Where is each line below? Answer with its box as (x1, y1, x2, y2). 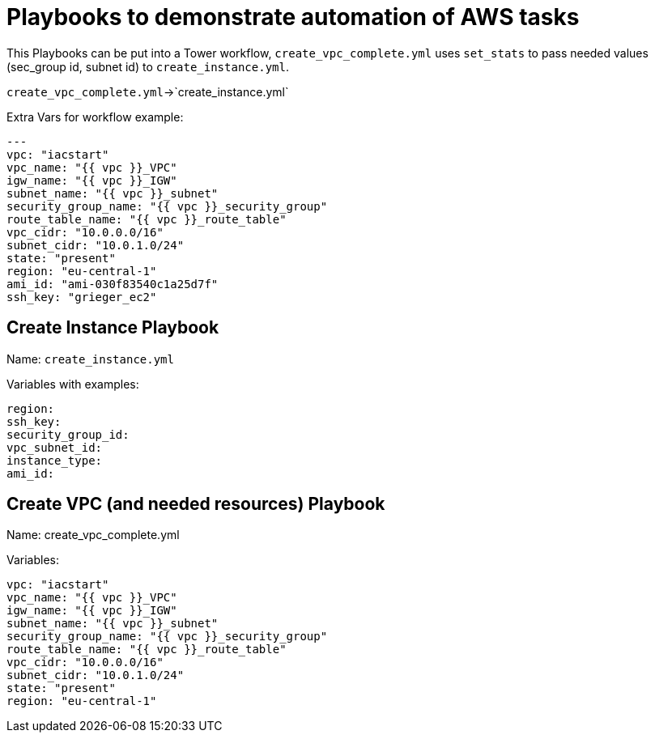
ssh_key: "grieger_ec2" (6, 290, 157, 304)
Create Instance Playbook (6, 317, 219, 338)
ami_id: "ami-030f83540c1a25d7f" (6, 277, 219, 291)
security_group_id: (6, 427, 130, 441)
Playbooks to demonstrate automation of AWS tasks (6, 3, 580, 31)
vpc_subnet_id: (6, 440, 103, 454)
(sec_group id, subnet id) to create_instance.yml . (6, 59, 289, 74)
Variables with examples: (6, 376, 139, 391)
